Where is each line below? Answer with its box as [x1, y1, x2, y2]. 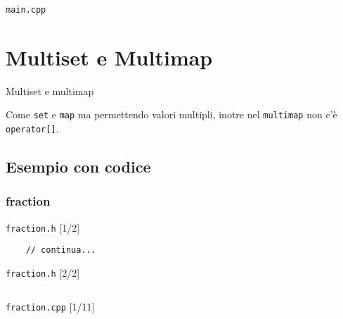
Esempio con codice [6, 156, 151, 177]
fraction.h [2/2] [6, 265, 80, 280]
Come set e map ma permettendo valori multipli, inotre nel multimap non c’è [6, 107, 337, 122]
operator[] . [6, 121, 59, 136]
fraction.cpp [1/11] [6, 299, 95, 313]
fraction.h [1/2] [6, 220, 80, 234]
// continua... [25, 245, 96, 256]
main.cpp [6, 5, 46, 15]
